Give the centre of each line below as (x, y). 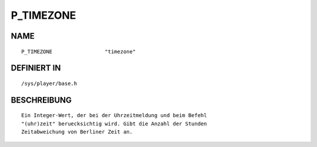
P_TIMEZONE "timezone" (79, 52)
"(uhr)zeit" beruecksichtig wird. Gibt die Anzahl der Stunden (114, 124)
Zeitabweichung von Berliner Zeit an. (77, 132)
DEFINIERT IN (36, 68)
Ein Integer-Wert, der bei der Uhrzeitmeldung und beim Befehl (114, 115)
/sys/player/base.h (49, 83)
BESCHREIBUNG (41, 100)
